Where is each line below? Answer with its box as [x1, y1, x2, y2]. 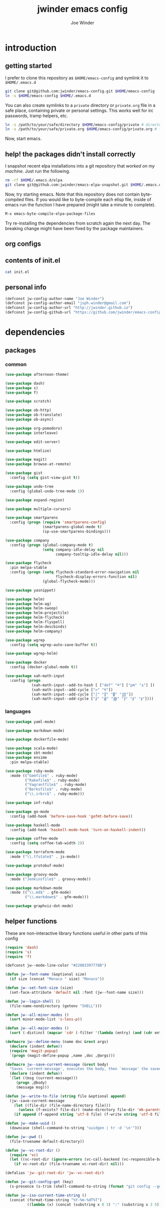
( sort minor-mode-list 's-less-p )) [9, 1017, 82, 1022]
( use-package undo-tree [5, 484, 54, 489]
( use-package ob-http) [5, 408, 52, 413]
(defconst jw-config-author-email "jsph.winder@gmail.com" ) [5, 301, 131, 306]
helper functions [5, 917, 57, 926]
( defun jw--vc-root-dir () [5, 1148, 60, 1153]
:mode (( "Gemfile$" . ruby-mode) [9, 773, 78, 778]
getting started [5, 62, 52, 70]
